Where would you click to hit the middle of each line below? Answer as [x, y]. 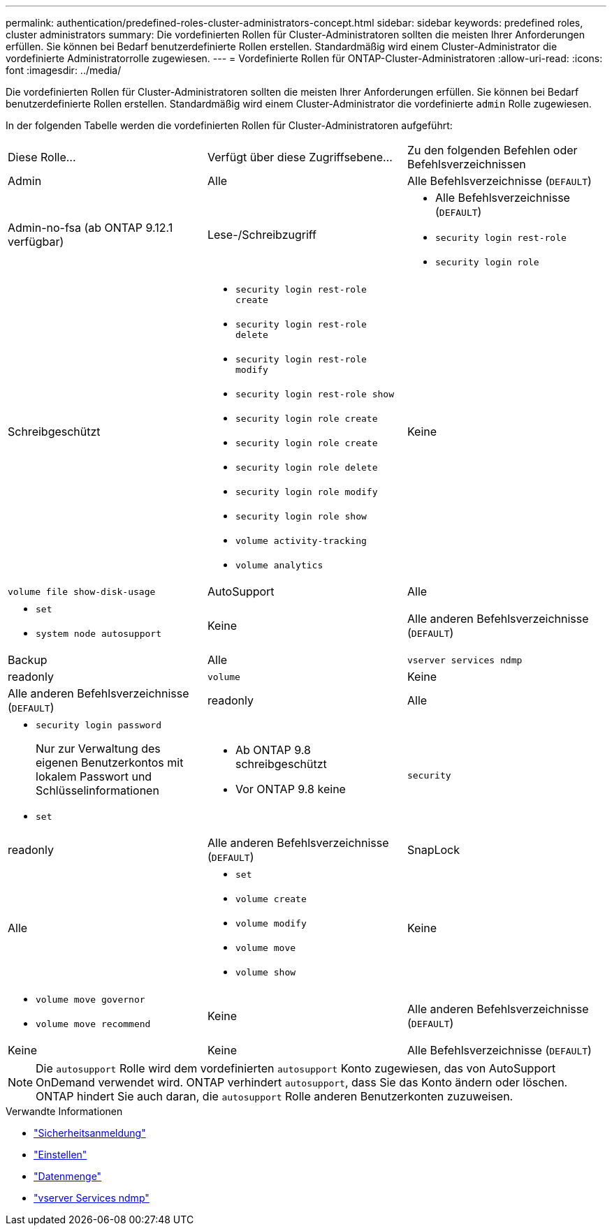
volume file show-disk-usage [82, 591]
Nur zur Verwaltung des [98, 749]
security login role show [301, 516]
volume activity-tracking [301, 541]
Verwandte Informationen [64, 1111]
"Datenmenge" [68, 1176]
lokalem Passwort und [94, 776]
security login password [99, 725]
